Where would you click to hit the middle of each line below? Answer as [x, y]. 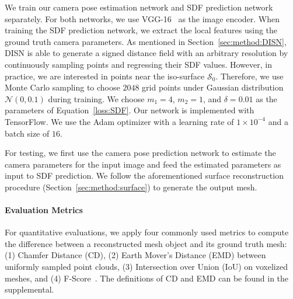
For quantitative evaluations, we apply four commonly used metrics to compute [147, 232]
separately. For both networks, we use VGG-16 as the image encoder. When [142, 18]
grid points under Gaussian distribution [213, 87]
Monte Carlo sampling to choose [62, 87]
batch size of [27, 133]
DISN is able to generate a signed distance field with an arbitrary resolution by [146, 53]
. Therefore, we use [250, 76]
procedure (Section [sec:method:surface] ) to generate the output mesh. [131, 187]
